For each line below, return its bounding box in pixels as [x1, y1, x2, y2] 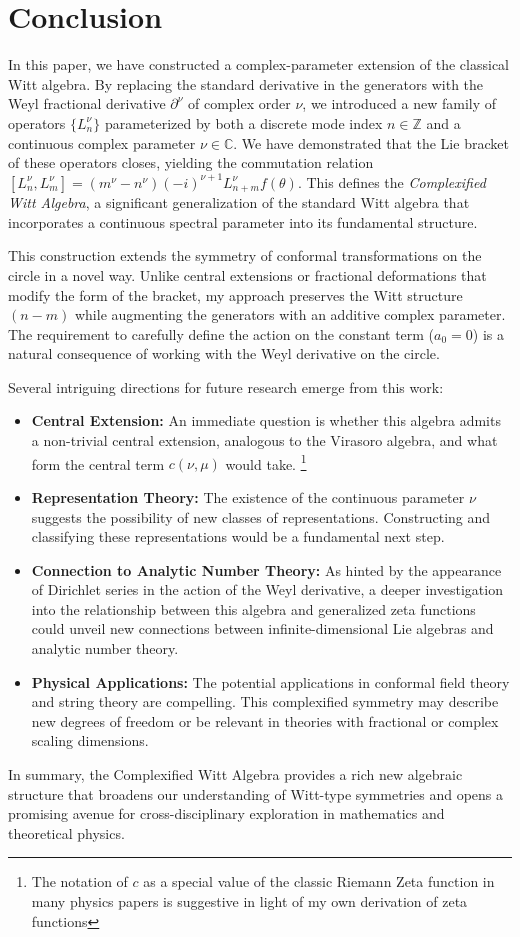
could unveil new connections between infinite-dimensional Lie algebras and [31, 618, 494, 639]
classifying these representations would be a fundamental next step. [31, 526, 445, 547]
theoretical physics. [8, 822, 125, 843]
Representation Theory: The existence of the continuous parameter [31, 486, 465, 507]
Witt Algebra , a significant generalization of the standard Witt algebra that [8, 192, 470, 213]
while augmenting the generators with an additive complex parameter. [74, 304, 506, 325]
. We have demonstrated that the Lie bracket [233, 132, 509, 153]
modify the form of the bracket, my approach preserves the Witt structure [8, 284, 463, 305]
